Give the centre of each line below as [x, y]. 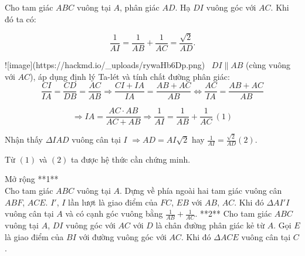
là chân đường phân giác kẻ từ [210, 225]
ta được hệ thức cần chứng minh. [131, 159]
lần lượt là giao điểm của [113, 202]
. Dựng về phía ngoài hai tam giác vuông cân [201, 191]
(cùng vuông [268, 65]
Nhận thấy [24, 139]
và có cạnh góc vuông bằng [114, 213]
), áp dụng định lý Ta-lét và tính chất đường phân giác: [130, 76]
